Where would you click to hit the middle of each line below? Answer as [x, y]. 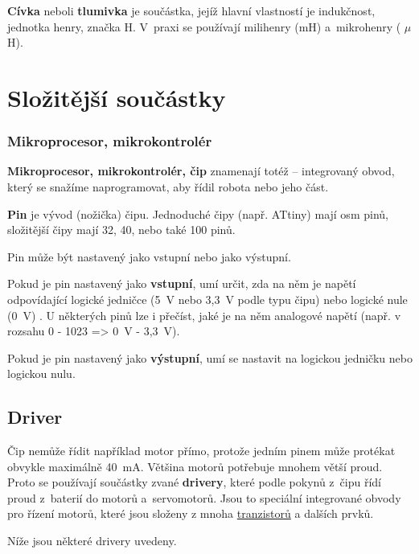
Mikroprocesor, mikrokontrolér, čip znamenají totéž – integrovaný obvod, [201, 171]
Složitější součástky [117, 97]
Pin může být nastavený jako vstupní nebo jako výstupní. [149, 256]
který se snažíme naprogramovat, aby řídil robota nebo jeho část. [168, 186]
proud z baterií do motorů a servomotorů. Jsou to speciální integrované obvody [204, 497]
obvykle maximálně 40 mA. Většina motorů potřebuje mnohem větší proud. [195, 466]
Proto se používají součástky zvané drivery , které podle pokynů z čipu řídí [194, 482]
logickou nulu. [41, 373]
